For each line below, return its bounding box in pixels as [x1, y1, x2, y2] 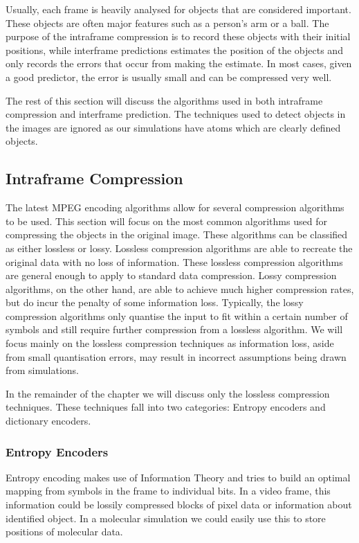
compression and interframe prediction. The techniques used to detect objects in [6, 107, 346, 121]
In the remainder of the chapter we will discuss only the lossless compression [6, 386, 330, 400]
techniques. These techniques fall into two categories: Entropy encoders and [6, 400, 326, 414]
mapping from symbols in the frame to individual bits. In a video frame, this [6, 483, 331, 498]
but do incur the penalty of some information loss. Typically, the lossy [6, 295, 304, 310]
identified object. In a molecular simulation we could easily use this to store [6, 510, 326, 525]
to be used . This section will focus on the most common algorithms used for [6, 213, 327, 228]
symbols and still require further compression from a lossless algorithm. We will [6, 322, 343, 337]
